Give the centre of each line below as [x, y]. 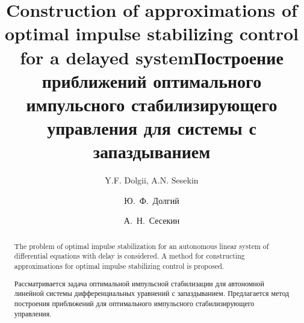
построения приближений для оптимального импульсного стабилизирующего [134, 303]
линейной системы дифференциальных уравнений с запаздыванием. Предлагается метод [152, 293]
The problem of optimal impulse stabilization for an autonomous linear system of [141, 246]
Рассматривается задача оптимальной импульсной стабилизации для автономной [139, 283]
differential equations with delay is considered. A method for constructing [129, 256]
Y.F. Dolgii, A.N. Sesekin [152, 180]
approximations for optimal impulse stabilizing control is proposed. [119, 266]
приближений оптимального [152, 80]
